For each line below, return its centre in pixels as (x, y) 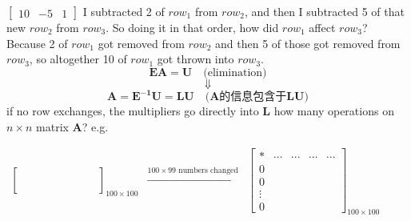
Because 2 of (37, 43)
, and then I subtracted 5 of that (324, 11)
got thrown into (196, 59)
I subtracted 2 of (124, 11)
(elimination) (235, 72)
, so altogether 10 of (78, 59)
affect (322, 27)
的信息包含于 (253, 97)
